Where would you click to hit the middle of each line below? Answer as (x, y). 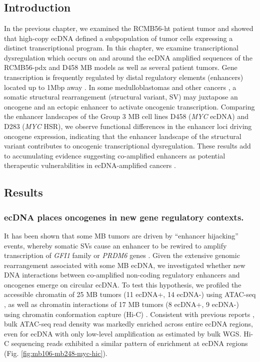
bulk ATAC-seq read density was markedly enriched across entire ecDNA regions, (128, 324)
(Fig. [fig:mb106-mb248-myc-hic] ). (56, 353)
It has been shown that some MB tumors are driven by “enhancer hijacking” (121, 235)
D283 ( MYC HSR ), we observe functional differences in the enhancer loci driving (128, 126)
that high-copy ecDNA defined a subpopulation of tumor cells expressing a (118, 38)
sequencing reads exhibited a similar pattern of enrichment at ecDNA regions (129, 343)
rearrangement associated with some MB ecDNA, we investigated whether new (125, 265)
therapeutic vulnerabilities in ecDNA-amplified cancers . (90, 165)
